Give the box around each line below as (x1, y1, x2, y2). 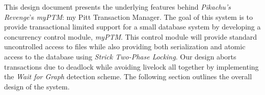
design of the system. (4, 81, 70, 91)
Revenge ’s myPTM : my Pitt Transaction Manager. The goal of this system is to (4, 11, 253, 22)
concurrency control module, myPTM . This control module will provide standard (4, 31, 257, 42)
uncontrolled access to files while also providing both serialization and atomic (4, 41, 246, 52)
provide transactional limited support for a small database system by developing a (4, 21, 261, 32)
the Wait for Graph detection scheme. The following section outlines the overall (4, 71, 252, 82)
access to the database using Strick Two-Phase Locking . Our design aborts (4, 51, 236, 61)
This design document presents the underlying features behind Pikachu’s (4, 2, 231, 12)
